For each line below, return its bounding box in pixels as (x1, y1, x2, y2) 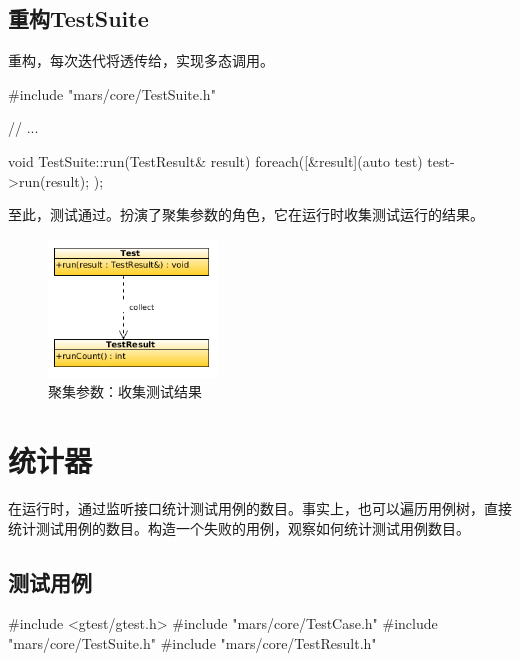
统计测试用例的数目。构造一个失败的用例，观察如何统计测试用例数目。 (8, 517, 470, 538)
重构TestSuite (8, 3, 149, 34)
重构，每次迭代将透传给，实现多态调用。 (8, 50, 274, 71)
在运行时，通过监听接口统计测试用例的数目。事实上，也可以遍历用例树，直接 (8, 498, 512, 519)
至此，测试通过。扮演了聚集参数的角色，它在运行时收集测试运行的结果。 (8, 204, 484, 225)
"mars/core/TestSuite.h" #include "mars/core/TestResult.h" (8, 633, 377, 653)
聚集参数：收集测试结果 (48, 381, 202, 402)
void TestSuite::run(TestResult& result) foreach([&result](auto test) (8, 150, 423, 171)
